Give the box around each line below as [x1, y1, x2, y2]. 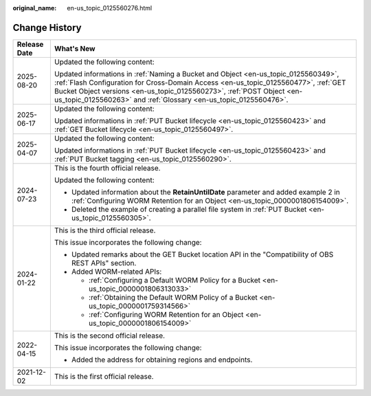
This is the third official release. [54, 225, 156, 235]
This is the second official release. [54, 331, 165, 340]
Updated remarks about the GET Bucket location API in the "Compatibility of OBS [71, 250, 334, 259]
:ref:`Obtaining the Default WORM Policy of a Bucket [88, 292, 258, 302]
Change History [12, 21, 82, 34]
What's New [54, 43, 95, 53]
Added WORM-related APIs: [71, 267, 162, 276]
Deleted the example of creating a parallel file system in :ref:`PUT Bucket [71, 204, 307, 214]
